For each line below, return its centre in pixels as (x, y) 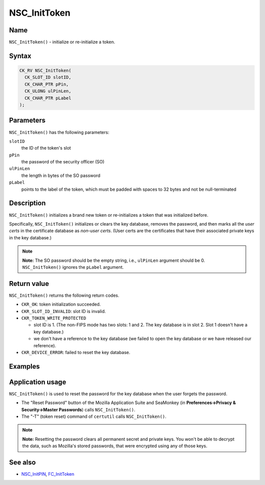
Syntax (20, 56)
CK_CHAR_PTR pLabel (48, 98)
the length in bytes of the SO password (61, 175)
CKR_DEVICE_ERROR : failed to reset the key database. (76, 352)
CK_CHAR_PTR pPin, (47, 84)
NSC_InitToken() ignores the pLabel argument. (73, 267)
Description (27, 203)
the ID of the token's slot (46, 148)
